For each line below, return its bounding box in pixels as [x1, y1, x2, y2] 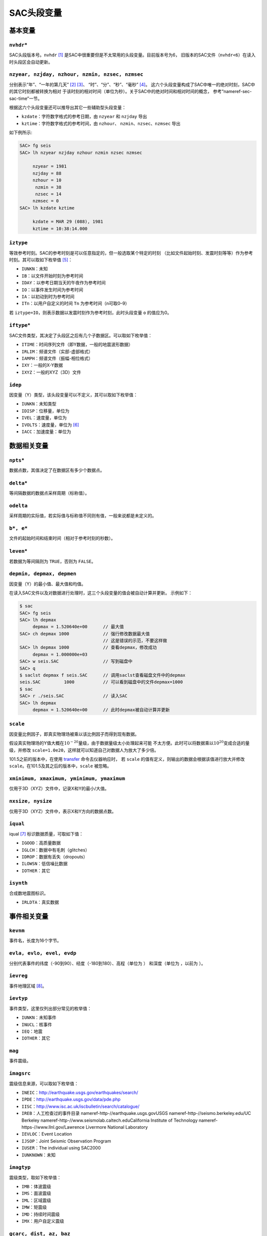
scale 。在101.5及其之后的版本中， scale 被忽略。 [9, 763, 112, 769]
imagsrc [9, 1070, 31, 1077]
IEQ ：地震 [21, 1028, 43, 1034]
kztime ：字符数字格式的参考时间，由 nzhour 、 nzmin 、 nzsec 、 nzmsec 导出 [21, 120, 180, 126]
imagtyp [9, 1164, 31, 1171]
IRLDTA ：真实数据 [21, 899, 59, 905]
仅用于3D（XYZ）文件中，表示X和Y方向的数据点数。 [9, 808, 116, 814]
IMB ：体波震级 [21, 1184, 51, 1190]
